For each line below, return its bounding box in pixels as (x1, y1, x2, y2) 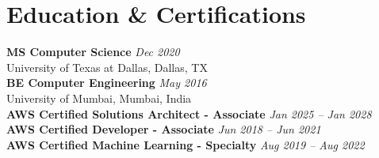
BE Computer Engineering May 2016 (6, 74, 207, 91)
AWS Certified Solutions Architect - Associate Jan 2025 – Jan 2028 (6, 105, 372, 122)
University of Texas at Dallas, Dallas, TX (6, 58, 208, 75)
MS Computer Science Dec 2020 (6, 43, 180, 60)
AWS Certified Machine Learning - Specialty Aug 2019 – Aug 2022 (6, 136, 365, 152)
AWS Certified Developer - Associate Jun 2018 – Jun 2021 (6, 121, 321, 137)
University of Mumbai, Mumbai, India (6, 89, 192, 106)
